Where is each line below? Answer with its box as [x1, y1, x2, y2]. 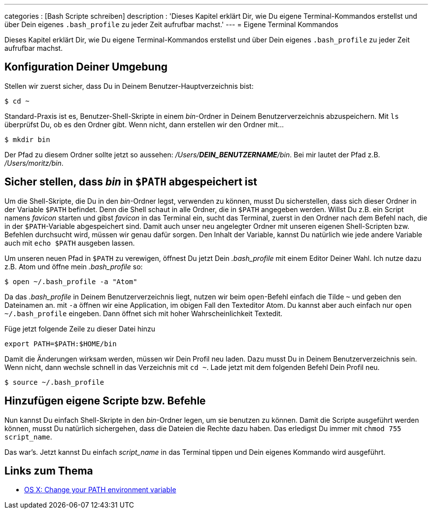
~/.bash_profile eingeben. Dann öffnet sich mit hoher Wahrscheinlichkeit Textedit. [4, 309, 283, 318]
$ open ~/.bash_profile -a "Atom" [4, 277, 137, 286]
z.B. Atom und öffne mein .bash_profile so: [4, 262, 143, 271]
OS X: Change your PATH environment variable [24, 485, 176, 494]
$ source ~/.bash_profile [4, 378, 104, 386]
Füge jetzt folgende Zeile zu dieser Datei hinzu [4, 324, 155, 333]
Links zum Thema [4, 464, 93, 477]
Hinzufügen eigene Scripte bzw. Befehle [4, 395, 206, 407]
